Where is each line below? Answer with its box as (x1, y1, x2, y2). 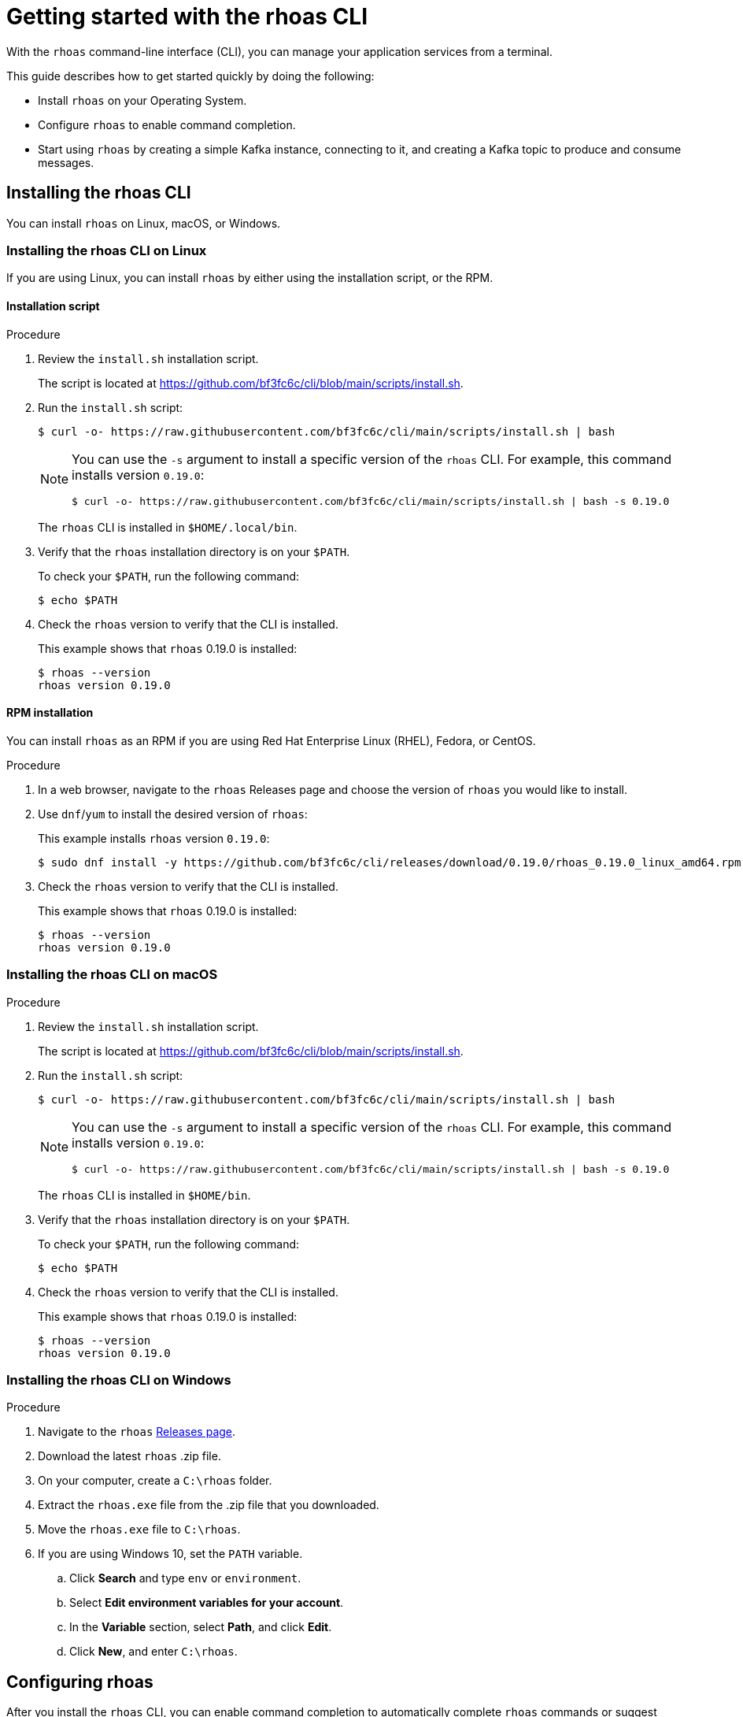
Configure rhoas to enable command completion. (38, 117, 296, 132)
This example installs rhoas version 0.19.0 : (38, 831, 270, 845)
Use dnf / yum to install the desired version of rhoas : (38, 807, 308, 821)
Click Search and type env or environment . (69, 1571, 301, 1585)
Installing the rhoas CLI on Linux (6, 242, 207, 258)
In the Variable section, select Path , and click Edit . (69, 1620, 332, 1634)
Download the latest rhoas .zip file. (38, 1449, 221, 1463)
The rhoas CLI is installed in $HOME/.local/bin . (38, 520, 298, 534)
